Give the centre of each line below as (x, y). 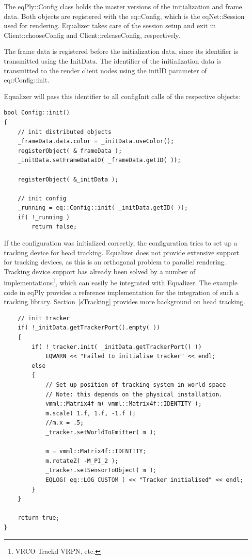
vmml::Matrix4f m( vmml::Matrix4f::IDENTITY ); (124, 404)
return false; (54, 227)
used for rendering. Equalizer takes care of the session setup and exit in (110, 25)
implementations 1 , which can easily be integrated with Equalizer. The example (121, 282)
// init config (42, 198)
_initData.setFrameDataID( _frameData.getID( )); (99, 160)
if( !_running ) (44, 217)
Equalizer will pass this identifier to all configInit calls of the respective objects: (122, 96)
